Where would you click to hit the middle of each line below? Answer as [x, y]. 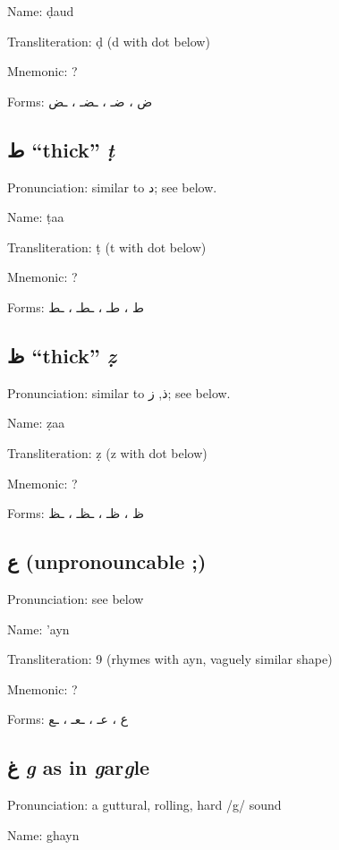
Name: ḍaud [41, 11]
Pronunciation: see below [76, 598]
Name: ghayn [43, 834]
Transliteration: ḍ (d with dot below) [109, 41]
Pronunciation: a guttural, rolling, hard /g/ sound [144, 805]
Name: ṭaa [36, 217]
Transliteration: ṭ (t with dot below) [107, 246]
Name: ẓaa [36, 423]
